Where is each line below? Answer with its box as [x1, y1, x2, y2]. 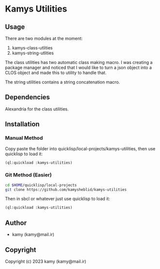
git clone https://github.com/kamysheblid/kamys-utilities [5, 187, 127, 192]
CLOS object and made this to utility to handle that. [5, 70, 107, 76]
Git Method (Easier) [5, 172, 52, 178]
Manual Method [5, 135, 43, 142]
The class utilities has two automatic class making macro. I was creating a [5, 60, 153, 65]
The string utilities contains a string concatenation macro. [5, 79, 120, 85]
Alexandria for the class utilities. [5, 106, 69, 112]
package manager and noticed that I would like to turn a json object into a [5, 64, 152, 70]
